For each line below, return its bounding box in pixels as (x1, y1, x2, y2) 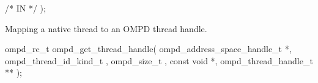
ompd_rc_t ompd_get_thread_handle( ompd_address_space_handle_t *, (5, 42, 292, 55)
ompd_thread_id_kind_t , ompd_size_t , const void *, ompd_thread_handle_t (5, 54, 313, 67)
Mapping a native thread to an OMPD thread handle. (5, 22, 207, 35)
